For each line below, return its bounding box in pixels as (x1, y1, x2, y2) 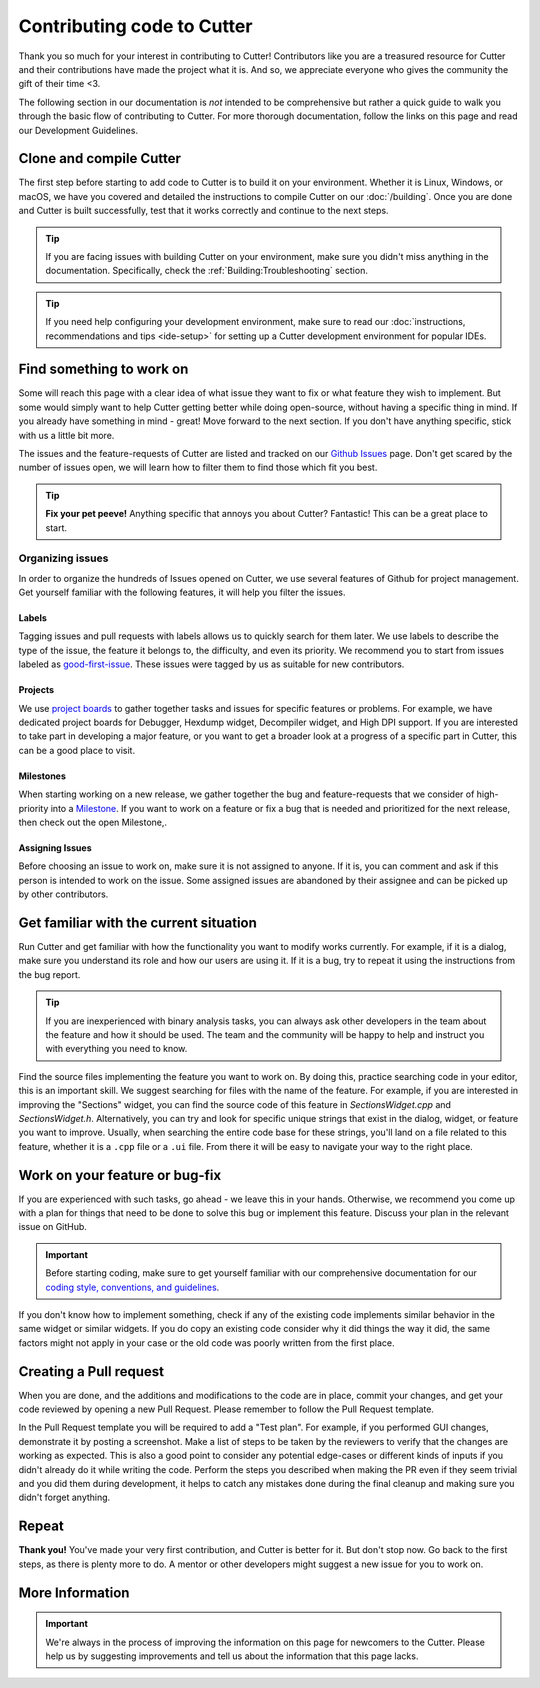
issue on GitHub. (18, 1221, 87, 1233)
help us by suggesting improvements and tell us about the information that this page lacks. (45, 1650, 419, 1662)
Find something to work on (18, 361, 189, 378)
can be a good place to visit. (18, 744, 135, 756)
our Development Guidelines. (18, 124, 139, 136)
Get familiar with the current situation (18, 914, 257, 931)
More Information (18, 1584, 130, 1601)
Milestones (18, 770, 67, 782)
